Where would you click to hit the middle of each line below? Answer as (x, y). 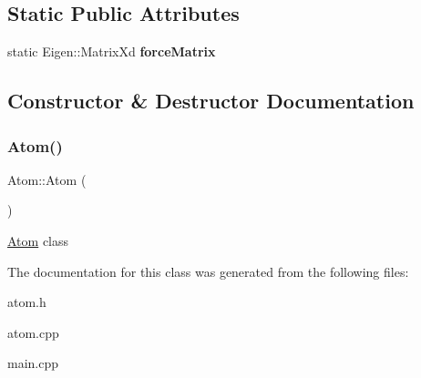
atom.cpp (33, 332)
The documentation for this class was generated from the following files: (208, 271)
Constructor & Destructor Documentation (211, 101)
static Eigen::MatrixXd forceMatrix (112, 51)
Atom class (38, 240)
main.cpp (33, 363)
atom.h (27, 302)
